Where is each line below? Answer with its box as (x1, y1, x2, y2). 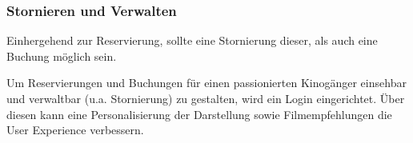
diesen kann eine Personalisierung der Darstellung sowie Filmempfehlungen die (6, 105, 392, 122)
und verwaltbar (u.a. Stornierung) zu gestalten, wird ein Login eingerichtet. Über (6, 90, 405, 106)
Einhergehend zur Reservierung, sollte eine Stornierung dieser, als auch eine (6, 32, 378, 49)
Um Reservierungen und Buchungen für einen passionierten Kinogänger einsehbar (6, 74, 407, 91)
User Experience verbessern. (6, 121, 144, 138)
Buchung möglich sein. (6, 47, 117, 64)
